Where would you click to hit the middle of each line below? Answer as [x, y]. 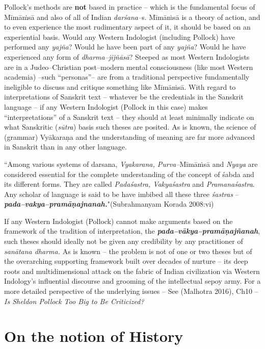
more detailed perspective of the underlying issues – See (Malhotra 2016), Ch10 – [131, 291]
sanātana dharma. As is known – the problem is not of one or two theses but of [128, 251]
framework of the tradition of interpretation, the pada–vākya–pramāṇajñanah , [132, 231]
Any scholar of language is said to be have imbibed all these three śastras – [122, 194]
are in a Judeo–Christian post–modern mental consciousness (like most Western [129, 67]
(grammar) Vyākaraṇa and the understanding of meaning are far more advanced [129, 136]
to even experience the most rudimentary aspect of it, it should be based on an [127, 27]
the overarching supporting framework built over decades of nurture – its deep [126, 261]
